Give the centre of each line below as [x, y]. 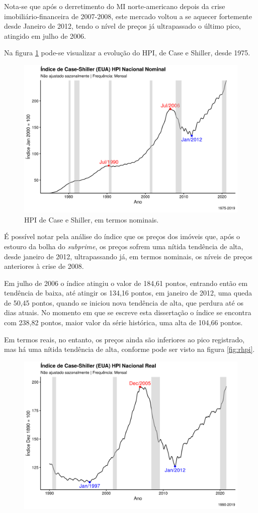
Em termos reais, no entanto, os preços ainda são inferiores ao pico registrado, [124, 339]
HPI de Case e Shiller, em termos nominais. [92, 219]
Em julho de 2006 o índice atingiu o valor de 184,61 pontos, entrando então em [126, 283]
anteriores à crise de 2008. [44, 266]
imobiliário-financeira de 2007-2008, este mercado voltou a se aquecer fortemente [128, 16]
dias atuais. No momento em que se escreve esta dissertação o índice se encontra [128, 312]
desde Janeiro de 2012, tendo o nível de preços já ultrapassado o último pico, [122, 26]
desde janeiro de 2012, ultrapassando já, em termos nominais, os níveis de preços [128, 256]
